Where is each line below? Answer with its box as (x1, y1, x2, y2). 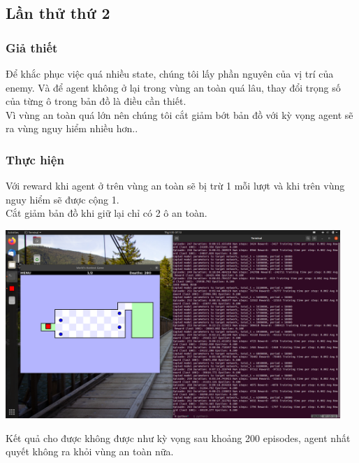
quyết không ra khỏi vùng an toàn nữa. (6, 444, 174, 459)
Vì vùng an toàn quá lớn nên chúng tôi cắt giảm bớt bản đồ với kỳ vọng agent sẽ (6, 107, 353, 122)
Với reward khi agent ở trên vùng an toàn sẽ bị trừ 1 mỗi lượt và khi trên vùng (6, 178, 345, 193)
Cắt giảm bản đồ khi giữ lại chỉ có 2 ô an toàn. (6, 206, 207, 220)
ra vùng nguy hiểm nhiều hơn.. (6, 121, 138, 136)
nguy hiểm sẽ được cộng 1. (6, 192, 119, 206)
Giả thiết (6, 38, 58, 56)
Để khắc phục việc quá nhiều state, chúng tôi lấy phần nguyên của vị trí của (6, 66, 334, 80)
